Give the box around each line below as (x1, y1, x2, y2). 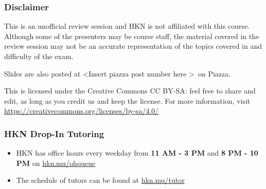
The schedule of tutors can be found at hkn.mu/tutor (16, 175, 185, 185)
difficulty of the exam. (4, 51, 74, 61)
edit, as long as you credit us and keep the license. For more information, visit (4, 95, 251, 106)
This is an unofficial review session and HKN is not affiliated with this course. (4, 21, 250, 31)
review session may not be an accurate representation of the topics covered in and (4, 41, 262, 51)
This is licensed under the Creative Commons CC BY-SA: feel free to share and (4, 85, 256, 96)
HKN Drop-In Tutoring (4, 127, 104, 140)
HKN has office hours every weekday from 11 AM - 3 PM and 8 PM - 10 (16, 147, 258, 158)
